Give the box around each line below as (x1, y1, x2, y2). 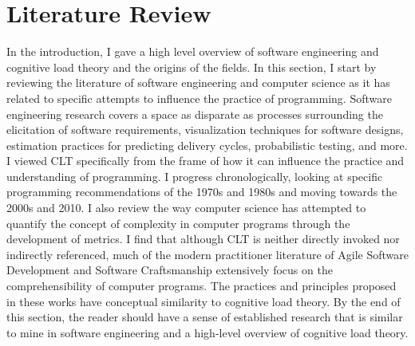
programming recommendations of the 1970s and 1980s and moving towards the (6, 183, 397, 200)
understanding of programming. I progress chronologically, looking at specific (6, 167, 383, 184)
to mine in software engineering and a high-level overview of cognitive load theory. (6, 324, 409, 340)
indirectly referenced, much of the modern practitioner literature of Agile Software (6, 246, 409, 262)
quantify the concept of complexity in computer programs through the (6, 214, 350, 231)
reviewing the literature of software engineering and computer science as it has (6, 74, 390, 91)
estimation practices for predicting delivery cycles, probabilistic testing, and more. (6, 136, 408, 153)
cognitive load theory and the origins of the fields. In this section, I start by (6, 58, 377, 75)
